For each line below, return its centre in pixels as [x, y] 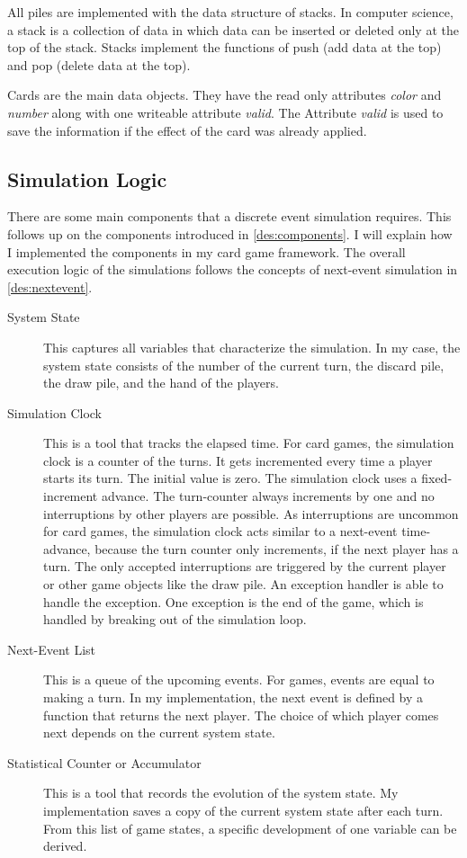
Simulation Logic [87, 179]
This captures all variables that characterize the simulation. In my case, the [252, 347]
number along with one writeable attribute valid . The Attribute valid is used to [225, 112]
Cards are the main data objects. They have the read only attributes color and [225, 95]
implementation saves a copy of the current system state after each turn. [243, 810]
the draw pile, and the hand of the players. [161, 383]
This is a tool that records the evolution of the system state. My [221, 793]
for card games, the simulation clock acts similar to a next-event [220, 531]
